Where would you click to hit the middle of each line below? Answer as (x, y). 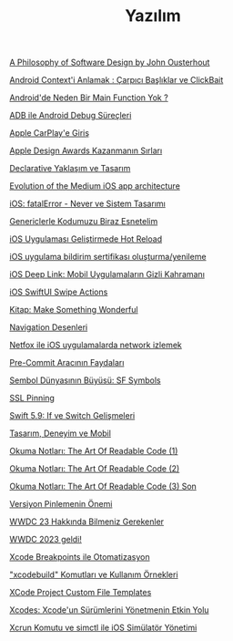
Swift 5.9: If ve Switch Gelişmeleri (72, 416)
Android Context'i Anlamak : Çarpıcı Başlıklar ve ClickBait (116, 80)
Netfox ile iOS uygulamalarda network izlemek (96, 345)
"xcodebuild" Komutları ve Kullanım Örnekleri (94, 574)
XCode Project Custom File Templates (81, 593)
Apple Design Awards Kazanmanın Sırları (86, 150)
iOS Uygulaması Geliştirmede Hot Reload (86, 239)
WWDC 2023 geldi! (46, 540)
